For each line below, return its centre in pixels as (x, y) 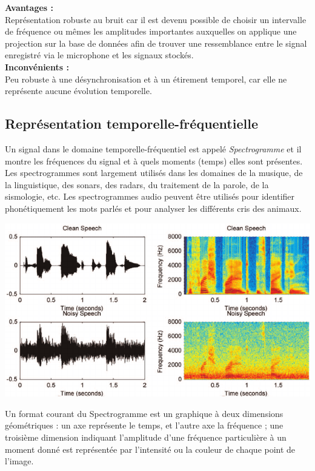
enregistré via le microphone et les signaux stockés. (99, 55)
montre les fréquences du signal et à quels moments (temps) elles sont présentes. (154, 161)
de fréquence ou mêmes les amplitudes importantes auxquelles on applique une (151, 31)
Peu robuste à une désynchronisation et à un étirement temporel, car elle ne (146, 79)
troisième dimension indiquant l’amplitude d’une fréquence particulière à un (146, 437)
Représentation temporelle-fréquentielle (131, 124)
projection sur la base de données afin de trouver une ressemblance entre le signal (156, 43)
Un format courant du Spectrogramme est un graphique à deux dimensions (144, 413)
